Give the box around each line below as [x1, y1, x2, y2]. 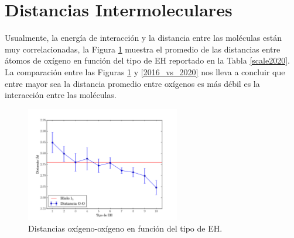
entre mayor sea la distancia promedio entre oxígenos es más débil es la [5, 77, 260, 89]
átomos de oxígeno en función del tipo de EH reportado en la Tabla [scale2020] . [5, 54, 290, 66]
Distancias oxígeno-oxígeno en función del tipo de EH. [28, 222, 223, 235]
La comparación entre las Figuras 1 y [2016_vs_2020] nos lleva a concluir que [5, 65, 285, 78]
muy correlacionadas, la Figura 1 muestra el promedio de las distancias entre [5, 43, 281, 55]
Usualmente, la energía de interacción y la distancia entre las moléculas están [5, 32, 282, 44]
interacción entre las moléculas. [5, 89, 117, 101]
